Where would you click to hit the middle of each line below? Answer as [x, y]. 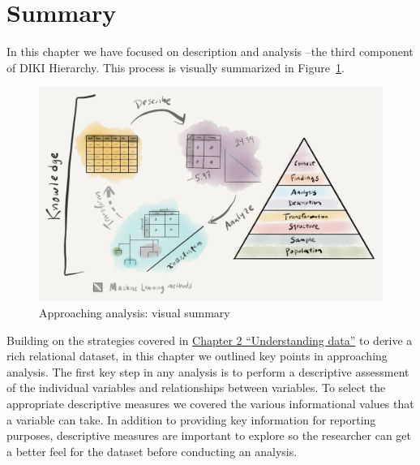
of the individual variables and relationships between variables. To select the [196, 387]
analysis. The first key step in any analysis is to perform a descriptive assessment [208, 371]
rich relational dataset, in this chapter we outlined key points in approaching [197, 356]
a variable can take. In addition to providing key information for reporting [191, 419]
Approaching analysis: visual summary [135, 313]
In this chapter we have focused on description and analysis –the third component [210, 52]
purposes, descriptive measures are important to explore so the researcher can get [209, 435]
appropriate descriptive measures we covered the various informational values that [210, 404]
